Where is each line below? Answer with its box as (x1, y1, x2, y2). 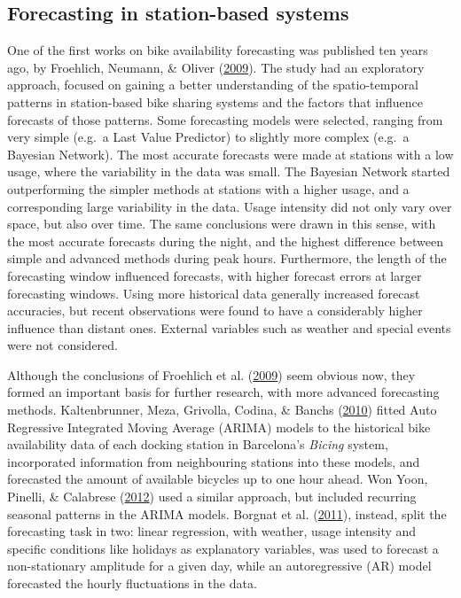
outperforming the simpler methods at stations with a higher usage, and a (7, 179, 410, 198)
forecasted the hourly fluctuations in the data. (7, 574, 257, 593)
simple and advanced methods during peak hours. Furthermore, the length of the (7, 249, 447, 268)
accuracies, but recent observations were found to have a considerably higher (7, 301, 423, 320)
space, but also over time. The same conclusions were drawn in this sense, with (7, 214, 436, 233)
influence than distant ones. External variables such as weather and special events (7, 318, 451, 337)
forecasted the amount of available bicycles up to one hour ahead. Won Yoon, (7, 470, 428, 488)
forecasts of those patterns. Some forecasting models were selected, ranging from (7, 110, 443, 128)
